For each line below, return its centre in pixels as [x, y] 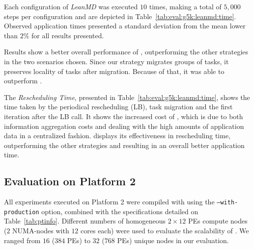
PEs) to [79, 240]
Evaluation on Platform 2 [70, 181]
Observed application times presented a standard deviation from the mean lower [125, 26]
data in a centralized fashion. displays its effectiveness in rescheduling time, [117, 136]
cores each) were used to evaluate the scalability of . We [165, 231]
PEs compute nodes [218, 221]
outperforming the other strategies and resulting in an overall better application [124, 145]
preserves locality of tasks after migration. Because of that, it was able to [114, 71]
